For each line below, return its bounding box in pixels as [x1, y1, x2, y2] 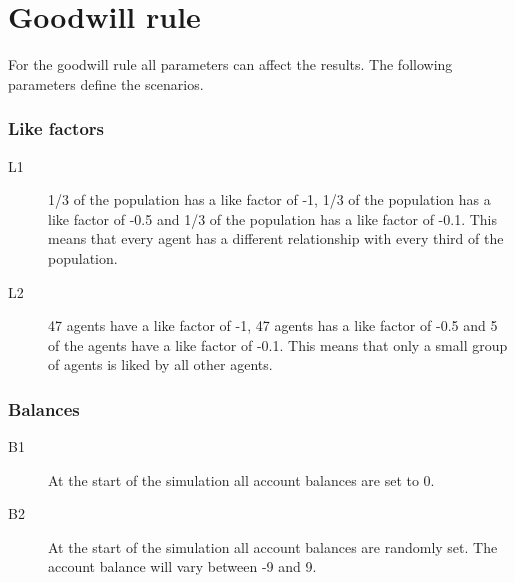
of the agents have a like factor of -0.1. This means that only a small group [48, 334, 508, 355]
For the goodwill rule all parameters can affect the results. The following [8, 54, 453, 75]
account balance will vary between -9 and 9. [48, 556, 317, 577]
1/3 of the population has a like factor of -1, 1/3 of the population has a [48, 189, 491, 210]
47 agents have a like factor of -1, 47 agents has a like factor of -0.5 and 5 [48, 315, 498, 336]
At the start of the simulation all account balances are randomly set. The [48, 536, 498, 557]
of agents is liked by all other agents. [48, 354, 273, 375]
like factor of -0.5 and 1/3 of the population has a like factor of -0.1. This [48, 208, 498, 229]
